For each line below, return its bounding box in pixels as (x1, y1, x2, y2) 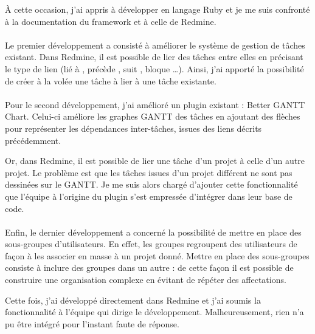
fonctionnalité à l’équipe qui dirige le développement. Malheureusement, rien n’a (5, 305, 304, 318)
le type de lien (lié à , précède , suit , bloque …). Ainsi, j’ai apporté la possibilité (5, 62, 304, 75)
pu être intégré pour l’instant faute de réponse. (5, 317, 179, 330)
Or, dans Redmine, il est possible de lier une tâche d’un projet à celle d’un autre (5, 154, 305, 167)
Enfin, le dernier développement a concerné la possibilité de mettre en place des (5, 225, 302, 238)
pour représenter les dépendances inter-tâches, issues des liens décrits (5, 121, 262, 134)
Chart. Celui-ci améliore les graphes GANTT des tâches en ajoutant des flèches (5, 110, 300, 123)
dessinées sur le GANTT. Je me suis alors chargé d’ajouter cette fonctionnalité (5, 178, 298, 191)
